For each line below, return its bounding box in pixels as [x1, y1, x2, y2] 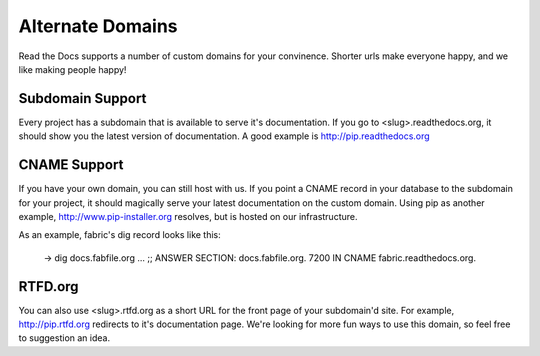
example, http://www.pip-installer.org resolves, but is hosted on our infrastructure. [18, 210, 358, 222]
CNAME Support [18, 156, 124, 174]
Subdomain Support [18, 90, 147, 107]
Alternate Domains [18, 15, 179, 37]
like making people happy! [18, 63, 127, 75]
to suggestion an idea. [18, 332, 110, 344]
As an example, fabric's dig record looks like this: [18, 229, 222, 241]
